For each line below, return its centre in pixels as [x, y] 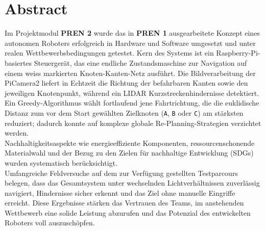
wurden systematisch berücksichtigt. [61, 162]
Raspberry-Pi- [238, 53]
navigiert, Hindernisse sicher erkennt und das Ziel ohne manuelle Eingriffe [120, 193]
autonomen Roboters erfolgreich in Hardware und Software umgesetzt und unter [130, 43]
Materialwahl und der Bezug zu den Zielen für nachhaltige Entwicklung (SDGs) [129, 153]
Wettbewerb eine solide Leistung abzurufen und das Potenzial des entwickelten [128, 212]
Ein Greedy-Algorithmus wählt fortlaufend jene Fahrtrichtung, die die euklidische [132, 103]
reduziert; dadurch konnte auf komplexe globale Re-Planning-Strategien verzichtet [133, 123]
